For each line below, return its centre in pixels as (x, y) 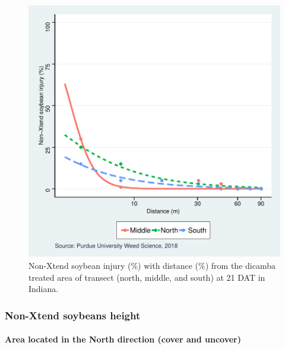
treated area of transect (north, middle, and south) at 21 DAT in (147, 277)
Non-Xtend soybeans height (73, 315)
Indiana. (44, 289)
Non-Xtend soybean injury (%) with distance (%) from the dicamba (152, 265)
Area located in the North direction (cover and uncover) (123, 339)
